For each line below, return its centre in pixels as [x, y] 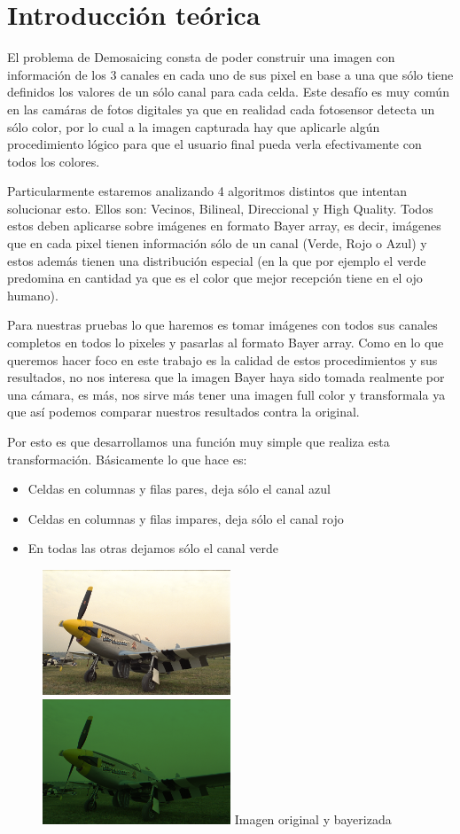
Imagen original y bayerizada [313, 819]
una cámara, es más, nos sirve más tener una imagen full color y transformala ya [226, 394]
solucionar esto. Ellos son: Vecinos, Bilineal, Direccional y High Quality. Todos [220, 208]
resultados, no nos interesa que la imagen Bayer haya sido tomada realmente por [226, 377]
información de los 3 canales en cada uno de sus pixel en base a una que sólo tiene [230, 74]
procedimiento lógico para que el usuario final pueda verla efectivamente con [214, 144]
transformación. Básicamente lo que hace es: [127, 459]
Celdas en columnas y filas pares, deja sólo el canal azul [179, 489]
